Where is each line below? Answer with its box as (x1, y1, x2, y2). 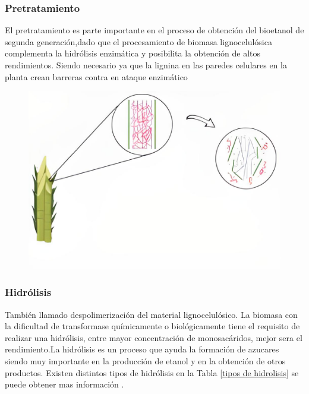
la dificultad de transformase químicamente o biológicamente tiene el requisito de (5, 320, 300, 332)
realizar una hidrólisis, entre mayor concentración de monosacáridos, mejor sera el (5, 331, 302, 343)
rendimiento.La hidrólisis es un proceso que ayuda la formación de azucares (5, 343, 279, 355)
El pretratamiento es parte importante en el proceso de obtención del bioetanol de (5, 24, 304, 36)
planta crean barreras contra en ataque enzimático (5, 70, 188, 83)
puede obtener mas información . (5, 378, 124, 390)
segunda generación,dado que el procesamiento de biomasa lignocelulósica (5, 35, 272, 48)
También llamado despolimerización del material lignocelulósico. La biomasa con (5, 308, 298, 320)
